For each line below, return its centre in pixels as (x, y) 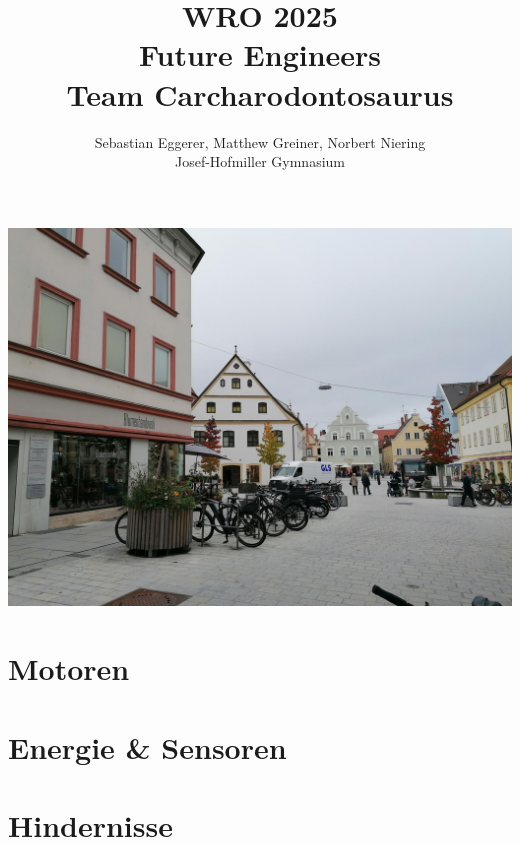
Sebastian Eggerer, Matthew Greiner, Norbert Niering (260, 141)
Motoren (69, 668)
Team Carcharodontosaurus (260, 93)
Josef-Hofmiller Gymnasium (260, 161)
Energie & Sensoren (147, 746)
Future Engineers (260, 54)
